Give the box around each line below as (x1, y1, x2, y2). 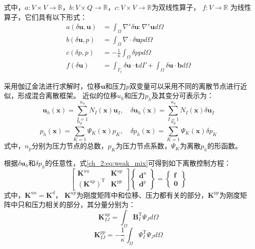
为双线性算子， (151, 2, 200, 12)
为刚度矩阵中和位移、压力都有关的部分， (76, 189, 208, 200)
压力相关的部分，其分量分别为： (31, 199, 135, 210)
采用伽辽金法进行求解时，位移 (4, 80, 101, 91)
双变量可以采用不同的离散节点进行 (129, 80, 240, 91)
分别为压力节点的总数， (32, 141, 108, 151)
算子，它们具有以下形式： (4, 11, 87, 22)
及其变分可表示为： (151, 90, 214, 101)
